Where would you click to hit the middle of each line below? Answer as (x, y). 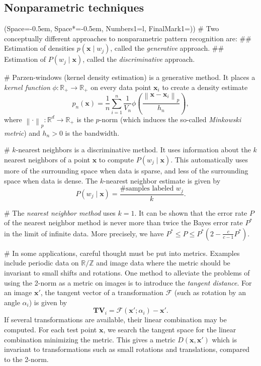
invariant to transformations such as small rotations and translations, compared (127, 349)
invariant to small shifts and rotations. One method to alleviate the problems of (127, 272)
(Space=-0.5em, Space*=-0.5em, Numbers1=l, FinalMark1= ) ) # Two (112, 28)
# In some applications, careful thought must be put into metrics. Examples (122, 253)
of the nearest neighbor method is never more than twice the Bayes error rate (123, 222)
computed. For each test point (51, 329)
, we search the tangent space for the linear (170, 329)
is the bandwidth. (92, 132)
